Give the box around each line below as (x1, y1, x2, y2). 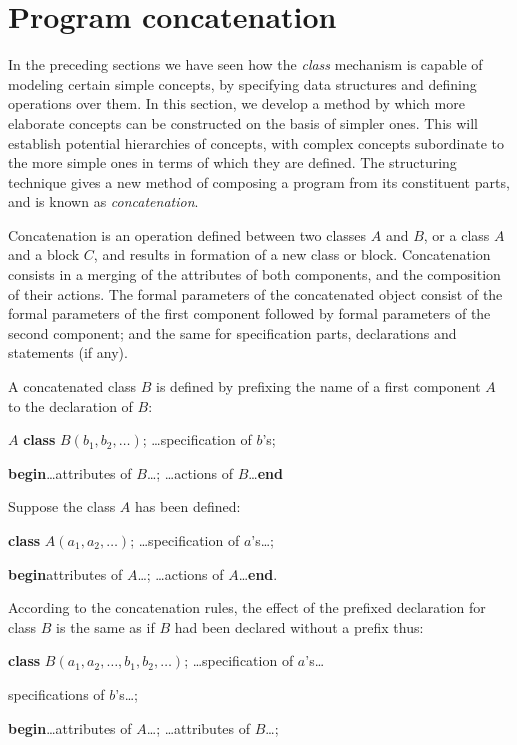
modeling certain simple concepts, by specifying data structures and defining (8, 73, 477, 94)
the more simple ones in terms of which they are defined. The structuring (8, 152, 457, 173)
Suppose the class (8, 496, 116, 517)
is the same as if (56, 616, 155, 637)
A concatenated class (8, 376, 137, 397)
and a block (8, 244, 80, 265)
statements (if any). (8, 342, 128, 363)
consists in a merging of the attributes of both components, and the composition (8, 264, 501, 285)
